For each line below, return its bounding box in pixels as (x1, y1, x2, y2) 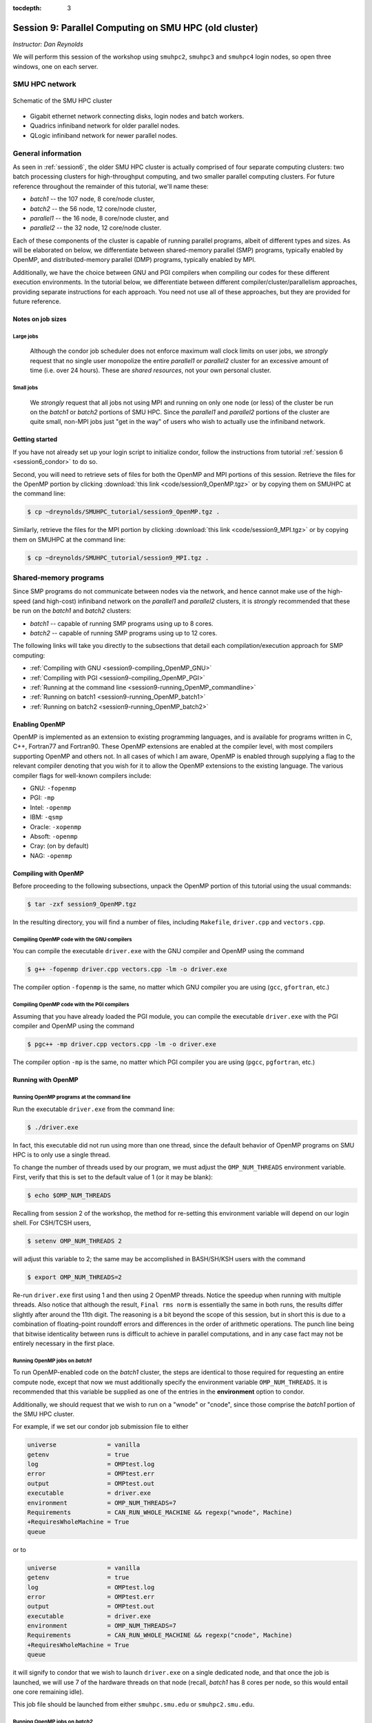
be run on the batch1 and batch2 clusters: (12, 606, 132, 615)
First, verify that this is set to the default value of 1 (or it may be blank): (12, 1172, 214, 1181)
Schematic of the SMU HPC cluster (12, 96, 113, 105)
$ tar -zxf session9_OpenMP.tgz (27, 900, 137, 908)
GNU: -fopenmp (30, 784, 76, 793)
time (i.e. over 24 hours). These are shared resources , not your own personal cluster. (30, 366, 271, 375)
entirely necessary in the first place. (12, 1339, 115, 1347)
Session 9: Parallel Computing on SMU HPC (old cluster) (12, 21, 258, 34)
